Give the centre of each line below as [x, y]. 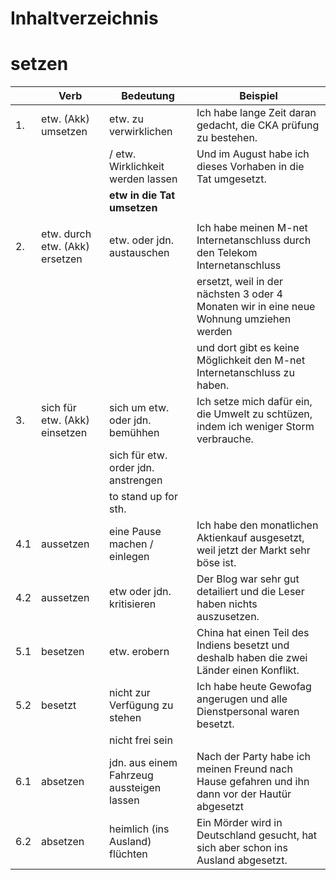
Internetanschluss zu [245, 373]
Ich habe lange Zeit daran [256, 113]
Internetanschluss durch [254, 240]
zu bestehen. [227, 138]
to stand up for [143, 497]
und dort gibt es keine [248, 348]
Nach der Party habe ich [254, 757]
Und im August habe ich [253, 154]
